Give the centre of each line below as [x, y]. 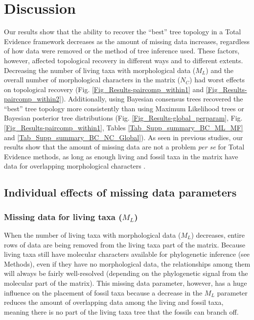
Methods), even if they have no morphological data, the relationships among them [127, 263]
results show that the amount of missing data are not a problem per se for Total [124, 147]
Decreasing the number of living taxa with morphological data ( [100, 70]
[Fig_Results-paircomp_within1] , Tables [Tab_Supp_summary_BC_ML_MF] [124, 128]
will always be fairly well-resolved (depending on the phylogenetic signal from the [126, 273]
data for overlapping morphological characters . [75, 166]
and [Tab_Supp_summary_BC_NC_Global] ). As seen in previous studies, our [124, 137]
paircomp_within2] [33, 99]
